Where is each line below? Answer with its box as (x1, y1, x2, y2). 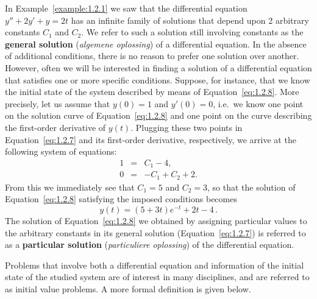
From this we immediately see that (5, 180, 135, 193)
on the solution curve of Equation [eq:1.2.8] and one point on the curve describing (5, 109, 312, 122)
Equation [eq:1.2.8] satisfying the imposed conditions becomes (5, 192, 237, 205)
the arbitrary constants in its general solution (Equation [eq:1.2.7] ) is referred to (5, 226, 306, 239)
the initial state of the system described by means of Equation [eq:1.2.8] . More (5, 85, 299, 98)
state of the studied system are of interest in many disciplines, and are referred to (5, 270, 310, 283)
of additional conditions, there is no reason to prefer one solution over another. (5, 49, 299, 62)
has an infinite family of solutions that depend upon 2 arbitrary (71, 13, 309, 26)
